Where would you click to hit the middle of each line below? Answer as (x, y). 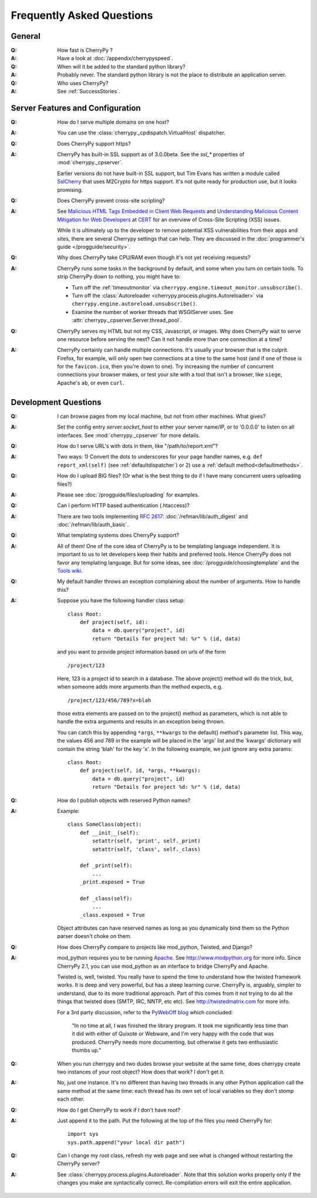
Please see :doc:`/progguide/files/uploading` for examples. (128, 495)
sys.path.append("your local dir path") (127, 1142)
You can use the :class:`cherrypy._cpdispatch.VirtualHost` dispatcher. (141, 133)
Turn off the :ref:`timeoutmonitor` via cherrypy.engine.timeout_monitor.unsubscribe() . (187, 287)
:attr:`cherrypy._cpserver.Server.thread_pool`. (127, 320)
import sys (83, 1134)
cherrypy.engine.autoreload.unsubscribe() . (135, 304)
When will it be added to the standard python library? (121, 66)
